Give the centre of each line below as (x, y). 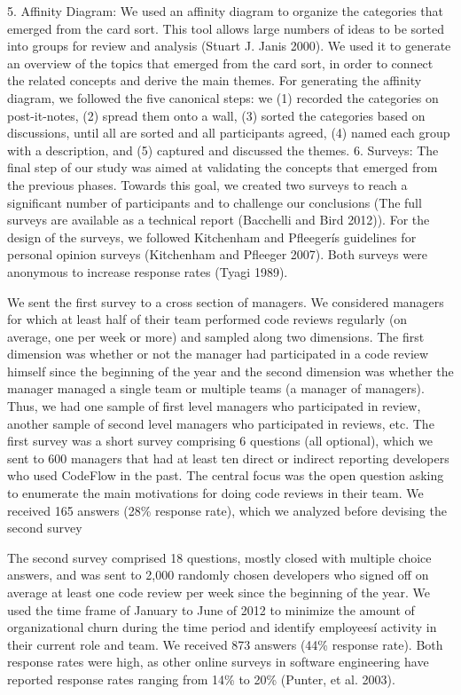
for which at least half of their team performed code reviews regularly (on (207, 319)
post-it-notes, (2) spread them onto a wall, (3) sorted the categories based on (216, 115)
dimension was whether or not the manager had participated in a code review (218, 354)
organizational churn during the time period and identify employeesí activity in (222, 627)
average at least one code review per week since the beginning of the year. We (219, 592)
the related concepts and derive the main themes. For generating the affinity (215, 80)
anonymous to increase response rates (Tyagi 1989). (148, 271)
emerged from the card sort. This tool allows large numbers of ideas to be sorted (226, 28)
